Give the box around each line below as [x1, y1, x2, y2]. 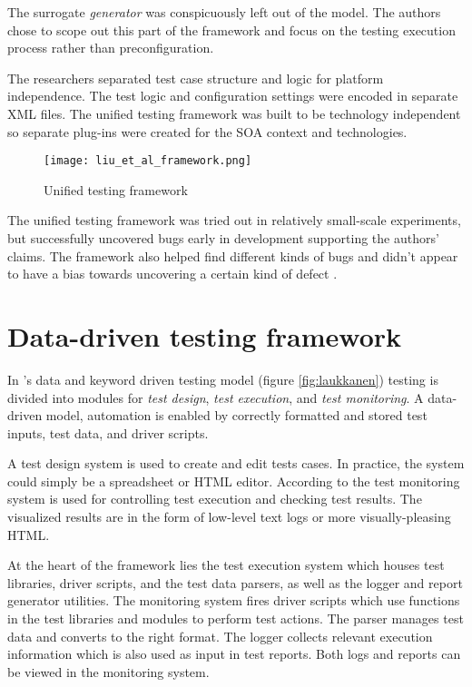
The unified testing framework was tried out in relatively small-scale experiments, [7, 211, 461, 230]
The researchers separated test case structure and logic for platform [7, 68, 384, 87]
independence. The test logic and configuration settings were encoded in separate [7, 86, 458, 105]
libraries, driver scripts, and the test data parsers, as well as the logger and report [7, 573, 463, 592]
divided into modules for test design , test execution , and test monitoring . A [7, 388, 424, 407]
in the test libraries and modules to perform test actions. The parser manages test [7, 609, 464, 628]
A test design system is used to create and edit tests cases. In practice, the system [7, 454, 465, 473]
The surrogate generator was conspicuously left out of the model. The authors [7, 3, 441, 21]
